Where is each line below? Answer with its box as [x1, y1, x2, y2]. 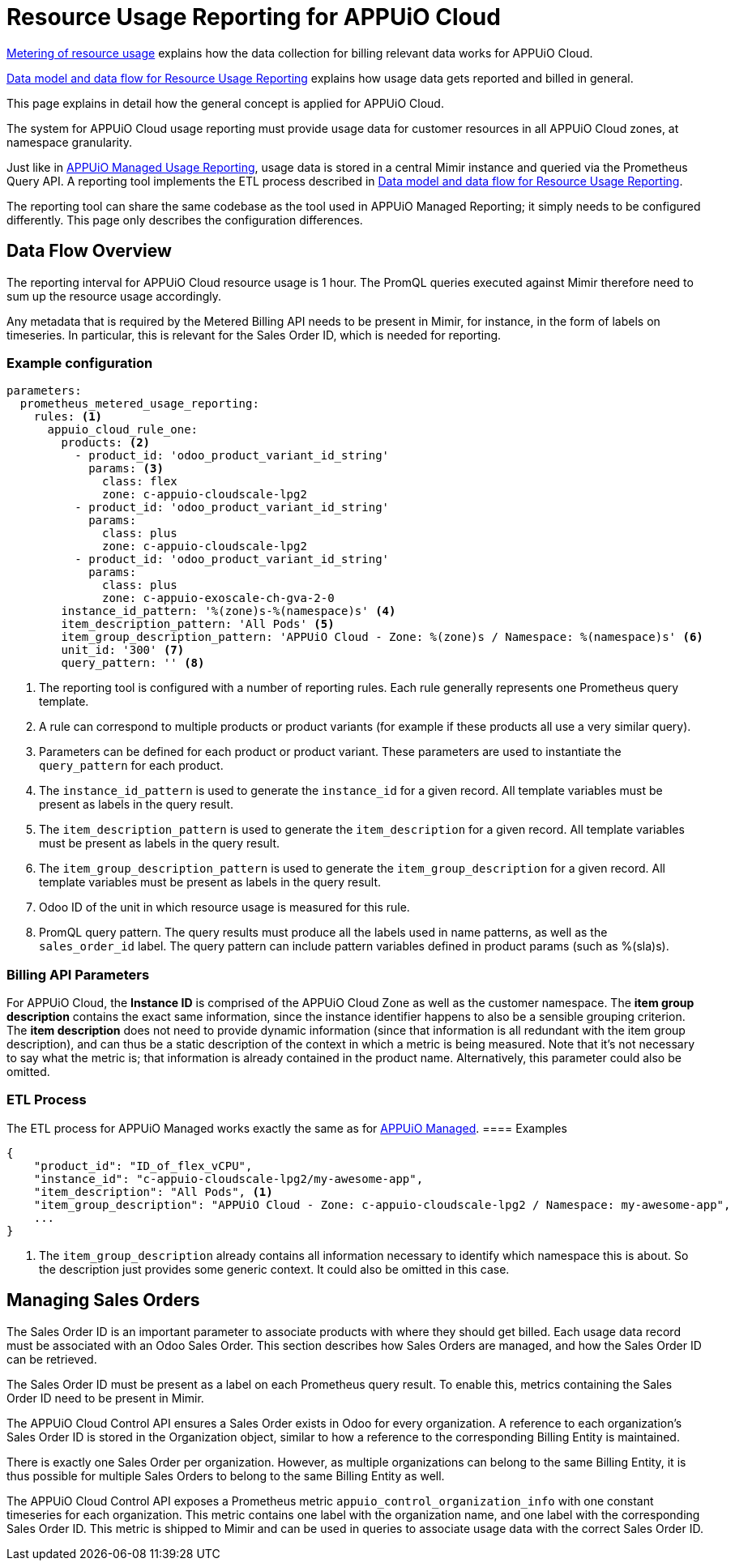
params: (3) [88, 462, 164, 476]
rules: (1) [33, 410, 103, 424]
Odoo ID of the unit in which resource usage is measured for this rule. [39, 900, 410, 915]
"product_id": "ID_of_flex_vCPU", [33, 1159, 253, 1172]
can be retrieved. [6, 1351, 97, 1366]
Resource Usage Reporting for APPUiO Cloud [6, 3, 501, 31]
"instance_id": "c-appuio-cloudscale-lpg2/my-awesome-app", [33, 1172, 424, 1185]
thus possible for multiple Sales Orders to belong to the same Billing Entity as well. [6, 1468, 445, 1483]
